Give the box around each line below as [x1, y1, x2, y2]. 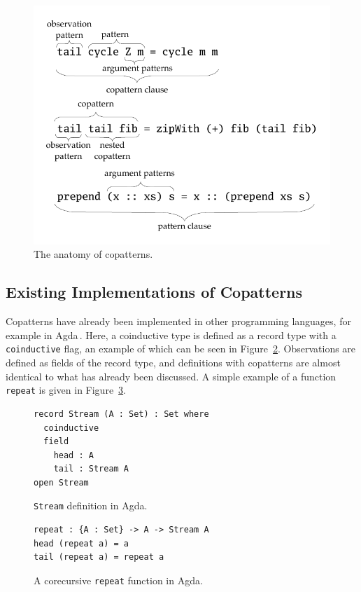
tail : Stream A [53, 464, 129, 474]
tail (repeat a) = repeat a [34, 552, 164, 563]
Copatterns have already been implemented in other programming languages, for [6, 314, 351, 329]
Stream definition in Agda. [34, 498, 148, 513]
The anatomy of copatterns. [34, 247, 153, 261]
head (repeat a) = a [34, 538, 129, 549]
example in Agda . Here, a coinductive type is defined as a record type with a [6, 327, 337, 342]
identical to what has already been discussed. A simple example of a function [6, 369, 337, 383]
